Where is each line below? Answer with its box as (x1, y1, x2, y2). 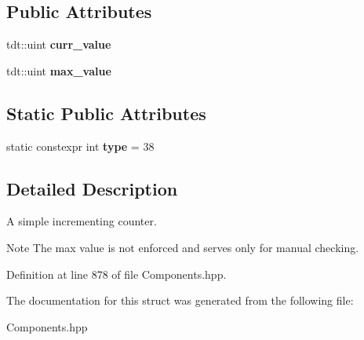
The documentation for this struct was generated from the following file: (6, 292, 354, 309)
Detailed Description (6, 176, 178, 200)
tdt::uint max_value (6, 62, 111, 79)
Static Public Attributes (6, 101, 206, 125)
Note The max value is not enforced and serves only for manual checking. (6, 239, 359, 255)
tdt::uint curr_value (6, 36, 111, 53)
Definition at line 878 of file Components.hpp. (6, 265, 227, 282)
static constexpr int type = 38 (6, 137, 155, 154)
